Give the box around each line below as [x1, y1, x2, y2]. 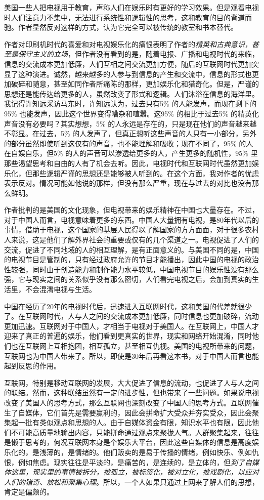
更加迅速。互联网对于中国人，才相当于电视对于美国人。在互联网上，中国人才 [4, 320, 259, 331]
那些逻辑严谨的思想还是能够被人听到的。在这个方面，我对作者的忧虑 [32, 168, 259, 178]
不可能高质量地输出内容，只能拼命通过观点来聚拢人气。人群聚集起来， [11, 427, 245, 437]
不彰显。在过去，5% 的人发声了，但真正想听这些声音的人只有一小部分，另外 [4, 128, 257, 139]
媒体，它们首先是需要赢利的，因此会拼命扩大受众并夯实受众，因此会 [25, 407, 252, 418]
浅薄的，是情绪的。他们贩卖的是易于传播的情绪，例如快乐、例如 [39, 446, 252, 457]
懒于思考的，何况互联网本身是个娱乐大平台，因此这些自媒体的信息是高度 [11, 437, 252, 447]
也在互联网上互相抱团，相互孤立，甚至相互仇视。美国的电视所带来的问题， [11, 341, 259, 351]
